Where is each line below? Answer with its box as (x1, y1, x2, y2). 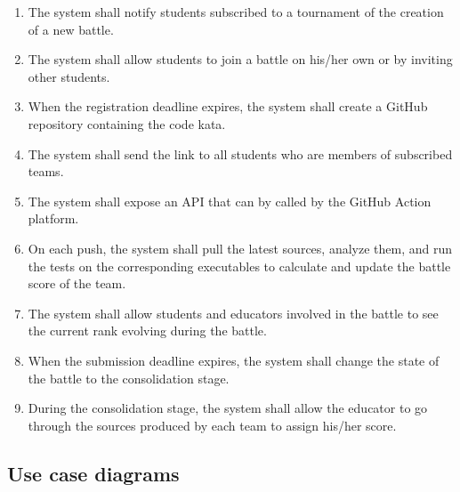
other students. (28, 67, 110, 85)
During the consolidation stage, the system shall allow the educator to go (28, 399, 428, 417)
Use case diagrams (7, 459, 180, 487)
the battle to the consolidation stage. (28, 368, 230, 387)
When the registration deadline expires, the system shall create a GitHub (28, 97, 428, 116)
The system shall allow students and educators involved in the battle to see (28, 303, 439, 322)
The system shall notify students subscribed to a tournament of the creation (28, 3, 444, 20)
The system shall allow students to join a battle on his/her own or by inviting (28, 50, 453, 69)
